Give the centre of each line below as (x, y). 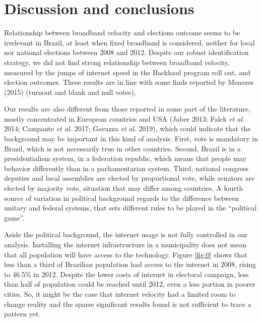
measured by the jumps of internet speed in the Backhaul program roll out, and (127, 72)
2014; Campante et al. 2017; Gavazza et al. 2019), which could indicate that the (127, 128)
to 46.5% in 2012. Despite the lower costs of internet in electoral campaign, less (126, 274)
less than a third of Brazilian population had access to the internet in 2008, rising (130, 264)
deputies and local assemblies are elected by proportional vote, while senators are (129, 178)
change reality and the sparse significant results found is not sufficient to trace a (128, 304)
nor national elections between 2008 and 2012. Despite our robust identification (126, 52)
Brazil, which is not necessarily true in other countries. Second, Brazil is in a (122, 148)
